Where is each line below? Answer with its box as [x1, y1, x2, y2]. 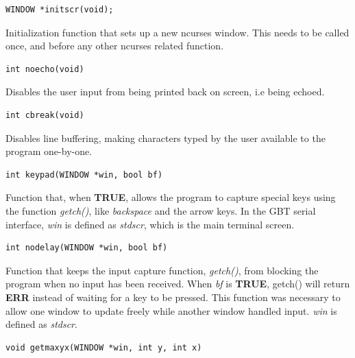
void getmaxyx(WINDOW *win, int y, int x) [5, 342, 202, 353]
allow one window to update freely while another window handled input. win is [5, 303, 337, 318]
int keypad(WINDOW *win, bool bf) [5, 169, 163, 180]
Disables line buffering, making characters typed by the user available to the [5, 130, 326, 145]
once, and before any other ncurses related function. [5, 38, 224, 53]
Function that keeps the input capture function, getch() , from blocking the [5, 263, 319, 277]
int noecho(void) [5, 64, 84, 74]
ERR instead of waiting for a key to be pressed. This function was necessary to [5, 289, 341, 304]
